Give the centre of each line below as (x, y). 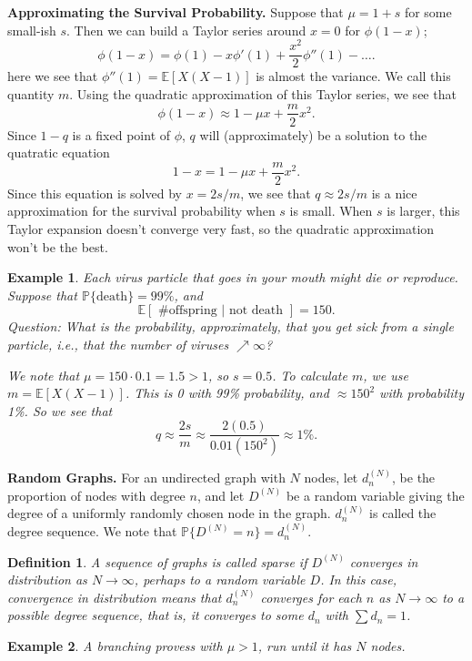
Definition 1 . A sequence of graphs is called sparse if (157, 561)
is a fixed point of (121, 134)
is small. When (331, 211)
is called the (403, 513)
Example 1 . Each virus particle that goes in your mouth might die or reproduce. (233, 277)
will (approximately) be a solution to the (313, 134)
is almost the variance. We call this (353, 76)
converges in (384, 561)
